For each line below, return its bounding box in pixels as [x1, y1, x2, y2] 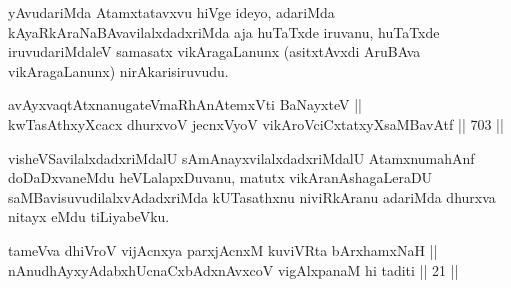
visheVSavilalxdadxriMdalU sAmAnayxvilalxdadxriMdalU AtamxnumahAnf [8, 147, 475, 168]
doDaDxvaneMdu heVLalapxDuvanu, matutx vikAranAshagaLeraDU [8, 167, 433, 188]
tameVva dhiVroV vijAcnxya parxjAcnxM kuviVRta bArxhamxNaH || [8, 239, 438, 260]
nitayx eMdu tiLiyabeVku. [8, 206, 170, 227]
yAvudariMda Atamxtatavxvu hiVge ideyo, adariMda [8, 2, 335, 22]
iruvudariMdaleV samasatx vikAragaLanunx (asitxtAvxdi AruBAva [8, 41, 421, 62]
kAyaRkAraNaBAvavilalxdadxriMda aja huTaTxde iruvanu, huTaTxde [8, 21, 440, 42]
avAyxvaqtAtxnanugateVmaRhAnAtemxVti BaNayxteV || [8, 94, 362, 115]
